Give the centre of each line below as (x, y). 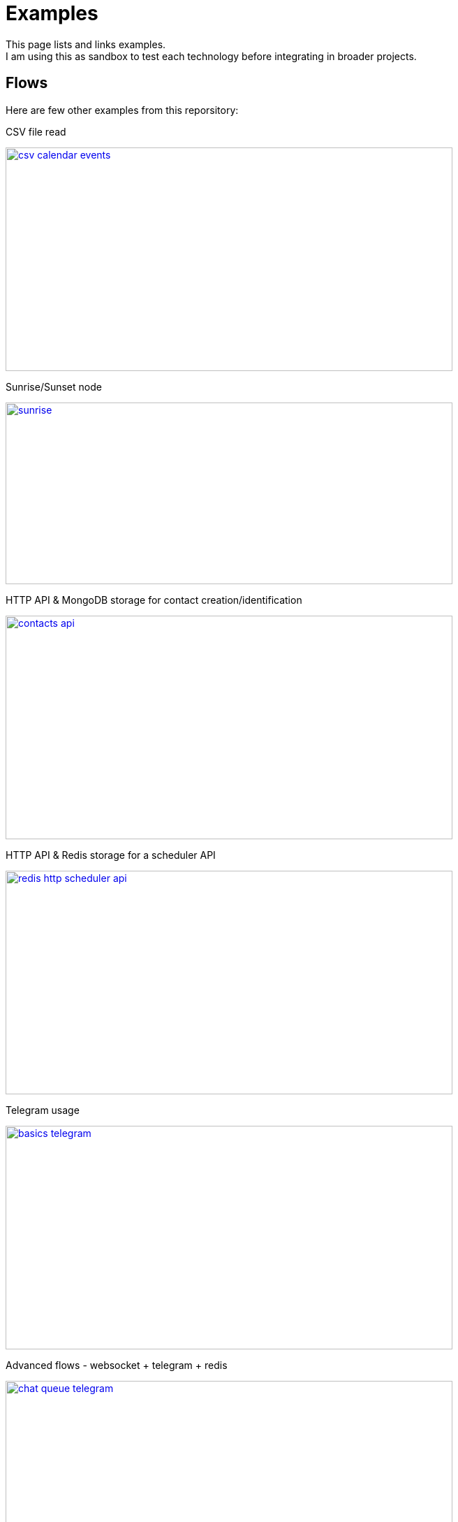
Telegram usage (43, 1110)
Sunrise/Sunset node (54, 386)
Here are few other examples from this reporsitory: (122, 110)
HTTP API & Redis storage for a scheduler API (111, 855)
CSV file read (36, 131)
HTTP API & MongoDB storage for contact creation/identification (154, 600)
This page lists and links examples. (86, 44)
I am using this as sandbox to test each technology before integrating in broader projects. (211, 56)
